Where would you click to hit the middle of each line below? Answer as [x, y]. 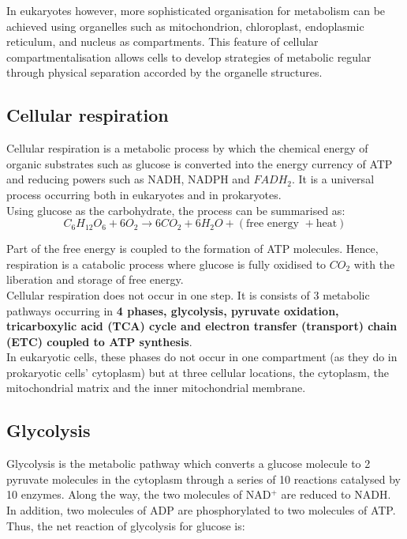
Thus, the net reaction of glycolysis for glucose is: [126, 525]
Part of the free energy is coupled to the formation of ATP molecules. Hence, [192, 249]
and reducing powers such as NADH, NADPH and [128, 179]
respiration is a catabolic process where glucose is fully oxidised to [166, 264]
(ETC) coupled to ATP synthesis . [99, 341]
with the [374, 264]
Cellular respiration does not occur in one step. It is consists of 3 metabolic [188, 294]
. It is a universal [333, 179]
